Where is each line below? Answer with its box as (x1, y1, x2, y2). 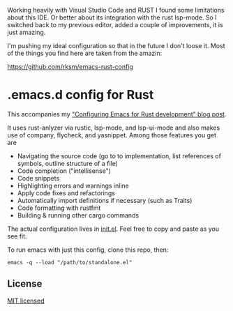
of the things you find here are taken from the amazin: (7, 49, 163, 57)
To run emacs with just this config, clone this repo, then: (7, 245, 169, 254)
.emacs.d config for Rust (7, 87, 154, 103)
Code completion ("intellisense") (17, 167, 112, 175)
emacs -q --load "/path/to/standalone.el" (7, 259, 133, 266)
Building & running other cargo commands (17, 211, 140, 219)
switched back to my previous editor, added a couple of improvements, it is (7, 21, 223, 29)
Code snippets (17, 174, 60, 182)
